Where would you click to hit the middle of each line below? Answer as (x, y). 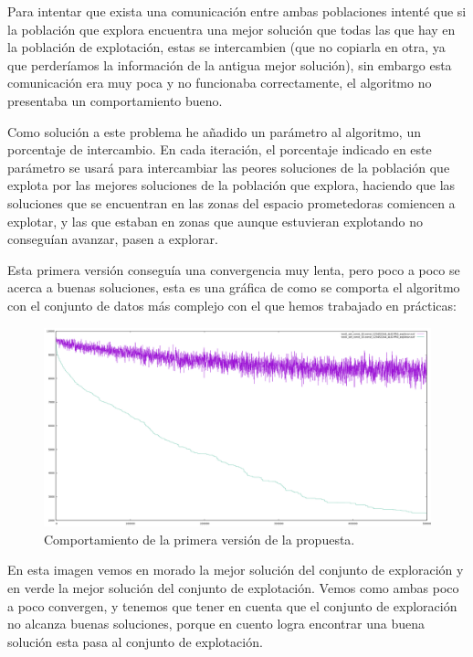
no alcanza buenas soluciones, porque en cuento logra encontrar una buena (216, 624)
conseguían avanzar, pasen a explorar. (113, 239)
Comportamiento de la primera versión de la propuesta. (200, 539)
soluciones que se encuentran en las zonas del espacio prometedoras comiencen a (231, 202)
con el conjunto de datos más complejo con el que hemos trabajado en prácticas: (232, 305)
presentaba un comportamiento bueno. (115, 100)
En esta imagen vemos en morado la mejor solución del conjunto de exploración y (236, 570)
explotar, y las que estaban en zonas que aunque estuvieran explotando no (215, 221)
